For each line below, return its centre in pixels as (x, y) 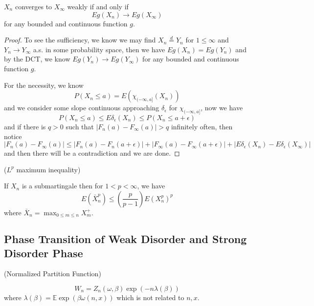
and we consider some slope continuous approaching (82, 108)
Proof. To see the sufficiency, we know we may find (80, 40)
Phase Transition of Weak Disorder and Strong (125, 238)
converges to (34, 6)
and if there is (25, 126)
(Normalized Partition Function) (53, 274)
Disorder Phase (44, 253)
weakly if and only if (98, 6)
